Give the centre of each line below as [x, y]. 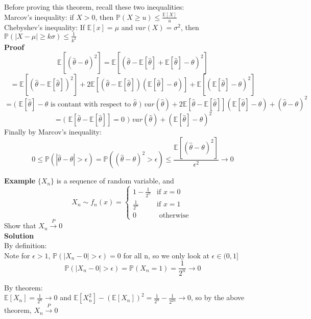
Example [20, 181]
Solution [19, 235]
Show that [20, 225]
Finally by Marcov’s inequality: [53, 132]
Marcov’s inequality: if [39, 17]
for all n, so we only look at [166, 255]
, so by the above [218, 297]
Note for [17, 255]
